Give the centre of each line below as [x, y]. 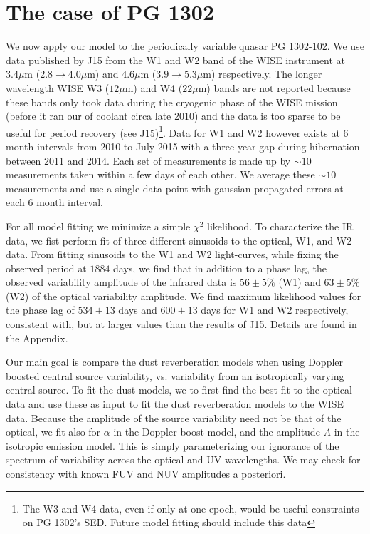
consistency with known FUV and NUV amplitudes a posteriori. [146, 473]
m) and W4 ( [154, 87]
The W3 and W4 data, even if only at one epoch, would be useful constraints [191, 508]
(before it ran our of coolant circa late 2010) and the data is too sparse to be [173, 116]
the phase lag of [40, 310]
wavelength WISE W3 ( [58, 87]
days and [138, 310]
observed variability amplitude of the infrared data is [121, 282]
